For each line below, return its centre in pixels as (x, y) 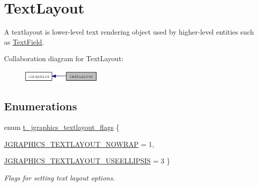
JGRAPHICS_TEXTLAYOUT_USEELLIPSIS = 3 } (87, 161)
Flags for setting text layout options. (59, 177)
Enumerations (41, 106)
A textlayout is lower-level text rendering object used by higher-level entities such (129, 32)
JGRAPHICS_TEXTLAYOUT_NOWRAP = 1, (79, 144)
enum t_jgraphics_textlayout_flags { (62, 127)
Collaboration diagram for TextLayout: (64, 58)
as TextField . (24, 41)
